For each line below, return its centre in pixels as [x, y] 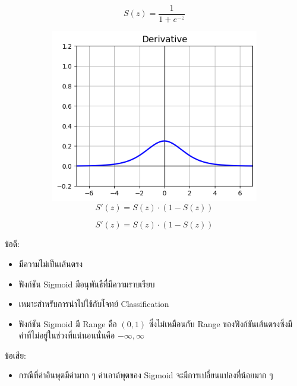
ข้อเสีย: [15, 355]
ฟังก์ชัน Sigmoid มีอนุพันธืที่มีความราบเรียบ [87, 284]
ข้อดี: [12, 244]
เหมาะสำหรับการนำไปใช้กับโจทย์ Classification [94, 304]
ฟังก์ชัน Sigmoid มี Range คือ [68, 323]
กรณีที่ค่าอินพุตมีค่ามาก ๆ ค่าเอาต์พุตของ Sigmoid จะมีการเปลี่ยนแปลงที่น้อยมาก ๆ [146, 375]
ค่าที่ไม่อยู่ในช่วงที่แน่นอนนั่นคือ [67, 335]
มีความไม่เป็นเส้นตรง [51, 263]
